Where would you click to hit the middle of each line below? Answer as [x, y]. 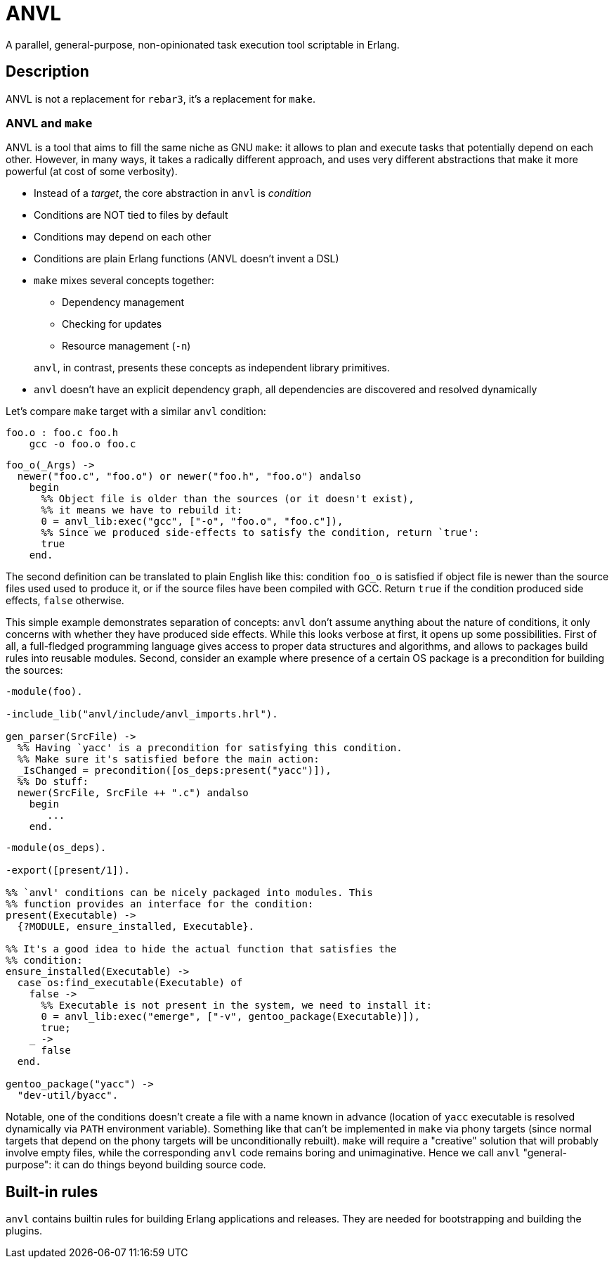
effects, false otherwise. [65, 601]
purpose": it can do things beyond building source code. [136, 1165]
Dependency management [123, 302]
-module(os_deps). [56, 848]
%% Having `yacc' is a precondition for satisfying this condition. [210, 748]
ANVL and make [49, 123]
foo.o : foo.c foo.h [62, 433]
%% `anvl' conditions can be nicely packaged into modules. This [189, 893]
